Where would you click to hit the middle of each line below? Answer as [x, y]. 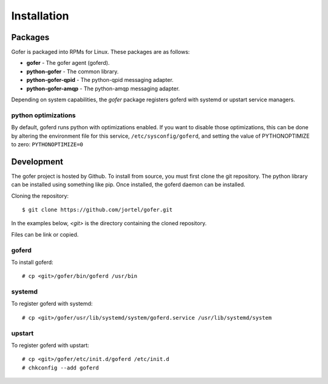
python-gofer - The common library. [73, 71]
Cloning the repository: [40, 196]
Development [37, 162]
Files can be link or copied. [45, 234]
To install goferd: [32, 262]
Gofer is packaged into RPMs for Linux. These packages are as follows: [101, 52]
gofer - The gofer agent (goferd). [68, 63]
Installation [40, 16]
